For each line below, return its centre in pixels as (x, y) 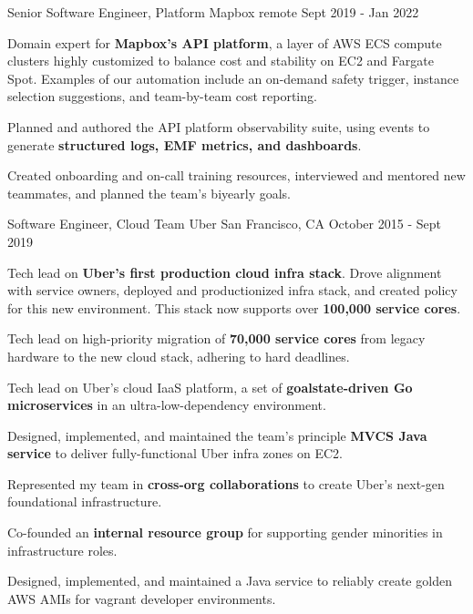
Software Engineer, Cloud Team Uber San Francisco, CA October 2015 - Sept (224, 224)
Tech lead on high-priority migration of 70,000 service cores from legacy (216, 338)
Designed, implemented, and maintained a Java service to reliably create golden (230, 581)
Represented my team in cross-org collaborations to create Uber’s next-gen (226, 483)
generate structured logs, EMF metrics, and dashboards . (185, 144)
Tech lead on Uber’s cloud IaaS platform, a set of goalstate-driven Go (210, 387)
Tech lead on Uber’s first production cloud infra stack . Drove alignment (225, 272)
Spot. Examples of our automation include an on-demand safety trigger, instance (233, 78)
